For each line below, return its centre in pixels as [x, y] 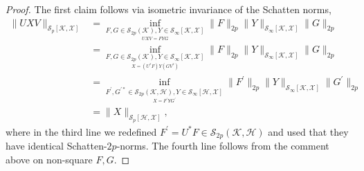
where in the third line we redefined [81, 131]
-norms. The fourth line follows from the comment [223, 146]
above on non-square [49, 159]
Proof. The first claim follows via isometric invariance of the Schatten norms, [169, 9]
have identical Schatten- [56, 146]
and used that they [308, 131]
